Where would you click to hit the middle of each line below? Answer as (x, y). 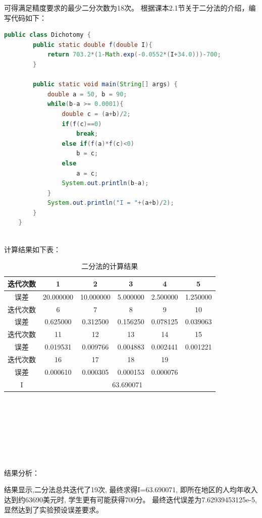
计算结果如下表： (32, 249)
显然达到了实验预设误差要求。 (54, 509)
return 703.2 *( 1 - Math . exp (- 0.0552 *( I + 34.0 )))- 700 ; (134, 55)
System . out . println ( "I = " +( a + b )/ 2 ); (111, 203)
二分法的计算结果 (110, 266)
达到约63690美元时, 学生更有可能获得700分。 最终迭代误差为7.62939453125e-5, (130, 500)
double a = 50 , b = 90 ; (87, 94)
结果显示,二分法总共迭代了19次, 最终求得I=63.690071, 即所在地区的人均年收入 (131, 490)
